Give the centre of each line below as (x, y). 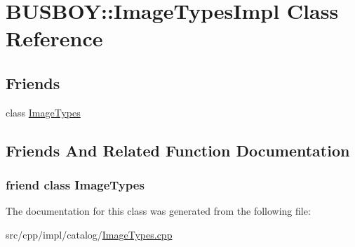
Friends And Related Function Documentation (178, 150)
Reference (54, 38)
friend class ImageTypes (75, 185)
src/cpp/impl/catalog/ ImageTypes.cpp (89, 234)
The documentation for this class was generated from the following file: (158, 211)
